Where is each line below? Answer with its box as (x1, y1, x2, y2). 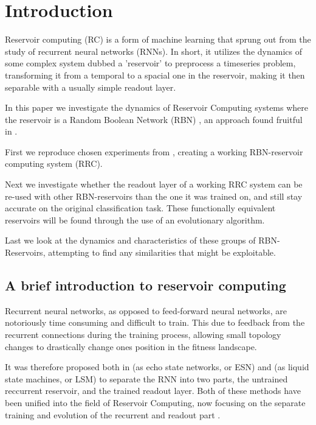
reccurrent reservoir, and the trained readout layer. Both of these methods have (5, 384, 301, 397)
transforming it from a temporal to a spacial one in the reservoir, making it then (5, 68, 305, 81)
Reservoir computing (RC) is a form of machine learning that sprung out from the (5, 33, 311, 46)
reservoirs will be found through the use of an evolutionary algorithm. (5, 213, 265, 226)
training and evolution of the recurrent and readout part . (5, 408, 221, 421)
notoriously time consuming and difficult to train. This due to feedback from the (5, 316, 305, 329)
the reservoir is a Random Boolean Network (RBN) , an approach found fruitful (5, 113, 303, 125)
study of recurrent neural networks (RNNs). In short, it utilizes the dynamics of (5, 44, 302, 57)
